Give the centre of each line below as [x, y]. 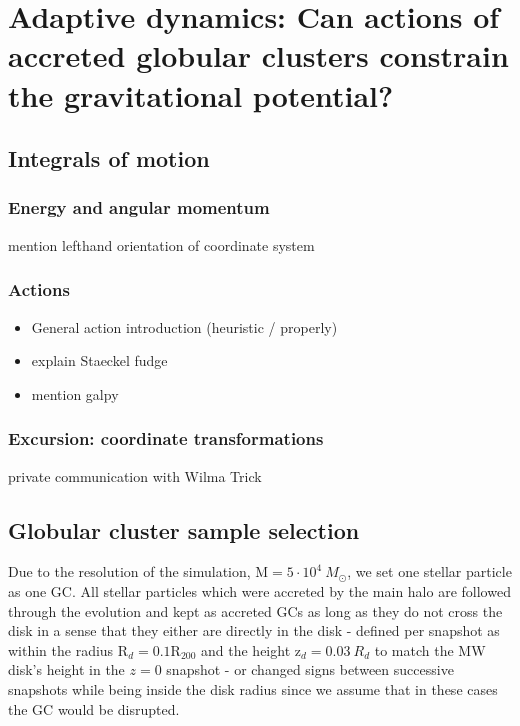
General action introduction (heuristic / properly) [184, 326]
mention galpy [75, 393]
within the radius [61, 649]
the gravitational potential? [201, 94]
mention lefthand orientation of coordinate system [161, 244]
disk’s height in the [66, 669]
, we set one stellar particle [429, 571]
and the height [246, 649]
